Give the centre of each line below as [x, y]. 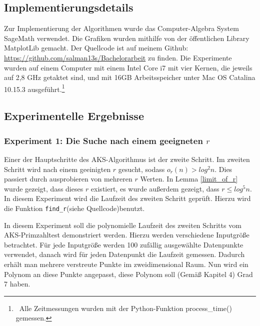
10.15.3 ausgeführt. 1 [34, 88]
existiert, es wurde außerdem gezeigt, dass [155, 188]
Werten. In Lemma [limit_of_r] [189, 179]
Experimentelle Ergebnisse [74, 116]
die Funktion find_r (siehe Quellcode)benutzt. [74, 208]
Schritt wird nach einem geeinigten [57, 169]
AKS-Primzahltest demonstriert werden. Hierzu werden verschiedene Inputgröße [127, 235]
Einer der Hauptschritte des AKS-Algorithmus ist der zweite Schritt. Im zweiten [127, 159]
